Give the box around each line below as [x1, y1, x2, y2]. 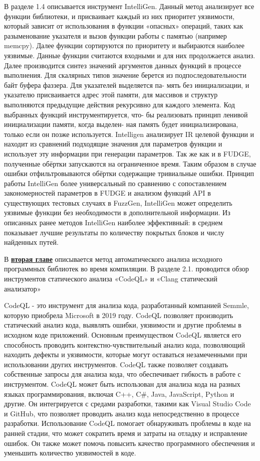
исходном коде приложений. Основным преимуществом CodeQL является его [4, 330, 241, 340]
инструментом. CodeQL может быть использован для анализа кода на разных [4, 378, 240, 389]
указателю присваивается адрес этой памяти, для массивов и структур [4, 89, 218, 100]
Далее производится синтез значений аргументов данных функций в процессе [4, 60, 241, 70]
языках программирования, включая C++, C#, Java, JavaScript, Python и [4, 388, 234, 399]
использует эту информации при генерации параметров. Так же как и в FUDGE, [4, 148, 251, 159]
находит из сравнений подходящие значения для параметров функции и [4, 138, 222, 149]
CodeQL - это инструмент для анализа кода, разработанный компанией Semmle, [4, 300, 249, 311]
